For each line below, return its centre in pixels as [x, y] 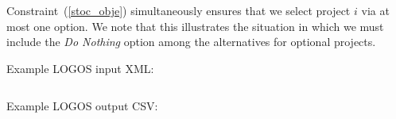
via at [375, 10]
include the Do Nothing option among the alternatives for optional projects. [191, 42]
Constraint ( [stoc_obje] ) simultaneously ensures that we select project [179, 10]
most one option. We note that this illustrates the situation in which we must [195, 26]
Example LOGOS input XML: [80, 68]
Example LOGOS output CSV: [82, 106]
